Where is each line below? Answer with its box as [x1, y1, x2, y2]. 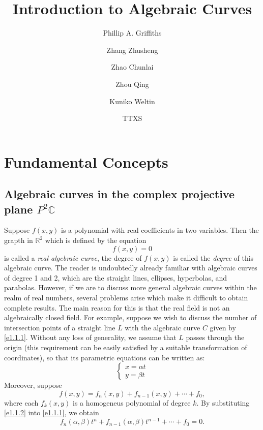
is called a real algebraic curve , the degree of [4, 252, 142, 263]
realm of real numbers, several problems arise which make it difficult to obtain [4, 292, 248, 303]
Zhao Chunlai [111, 62, 154, 72]
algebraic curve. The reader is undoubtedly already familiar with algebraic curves [4, 262, 257, 273]
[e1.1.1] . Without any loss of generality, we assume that [4, 332, 177, 343]
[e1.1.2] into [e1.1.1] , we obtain [4, 407, 99, 418]
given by [210, 322, 236, 332]
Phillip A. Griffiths [103, 27, 162, 38]
